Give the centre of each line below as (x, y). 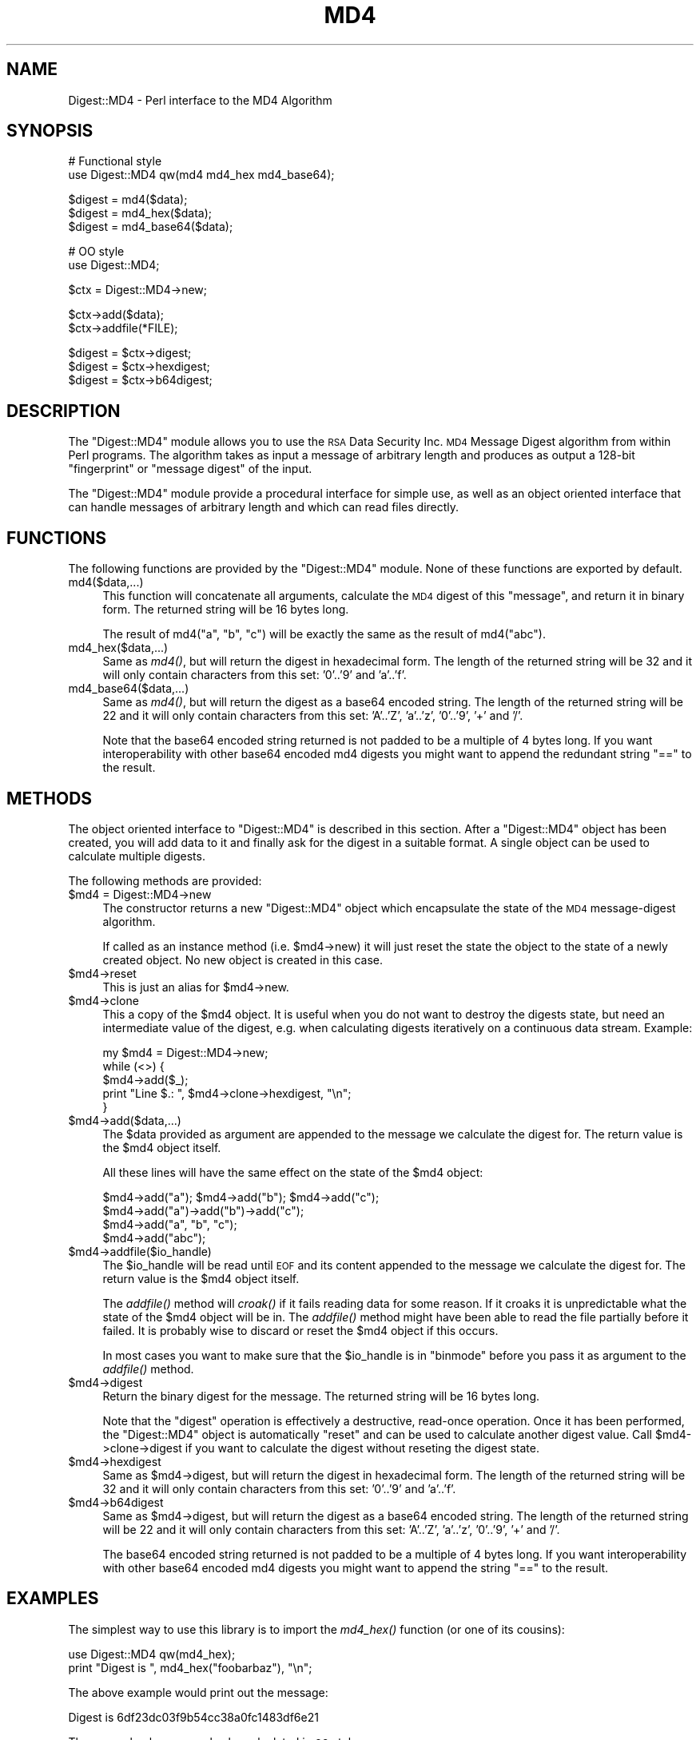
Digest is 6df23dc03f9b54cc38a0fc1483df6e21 (193, 1717)
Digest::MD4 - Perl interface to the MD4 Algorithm (200, 100)
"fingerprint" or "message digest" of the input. (190, 469)
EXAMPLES (53, 1599)
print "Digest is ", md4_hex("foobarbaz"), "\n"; (190, 1667)
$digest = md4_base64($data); (151, 227)
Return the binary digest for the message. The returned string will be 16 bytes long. (321, 1396)
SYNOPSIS (50, 131)
